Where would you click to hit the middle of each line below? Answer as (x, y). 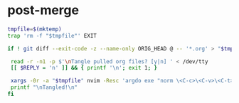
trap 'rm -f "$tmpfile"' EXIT (52, 36)
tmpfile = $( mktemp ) (34, 29)
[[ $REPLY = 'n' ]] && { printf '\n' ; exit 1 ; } (84, 68)
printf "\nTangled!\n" (44, 87)
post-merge (43, 10)
